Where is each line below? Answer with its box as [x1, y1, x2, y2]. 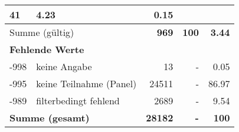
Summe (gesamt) [9, 111, 90, 124]
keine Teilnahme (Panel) [36, 77, 137, 90]
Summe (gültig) [9, 25, 74, 39]
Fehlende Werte [9, 42, 84, 56]
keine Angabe [36, 60, 92, 73]
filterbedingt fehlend [36, 94, 120, 107]
